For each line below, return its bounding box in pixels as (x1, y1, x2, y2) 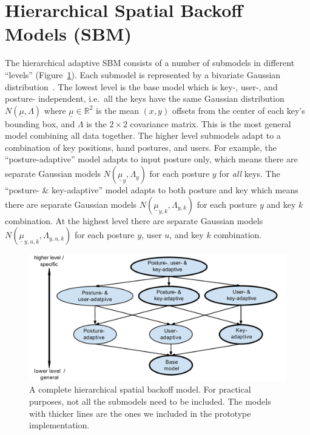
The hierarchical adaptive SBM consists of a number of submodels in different (5, 56, 295, 69)
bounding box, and (5, 117, 75, 130)
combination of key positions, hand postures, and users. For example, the (5, 141, 277, 153)
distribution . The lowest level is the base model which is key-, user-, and (5, 80, 278, 93)
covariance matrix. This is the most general (130, 117, 291, 130)
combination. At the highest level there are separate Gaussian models (5, 214, 263, 227)
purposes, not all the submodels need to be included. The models (29, 394, 271, 407)
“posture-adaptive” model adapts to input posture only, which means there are (5, 153, 298, 165)
